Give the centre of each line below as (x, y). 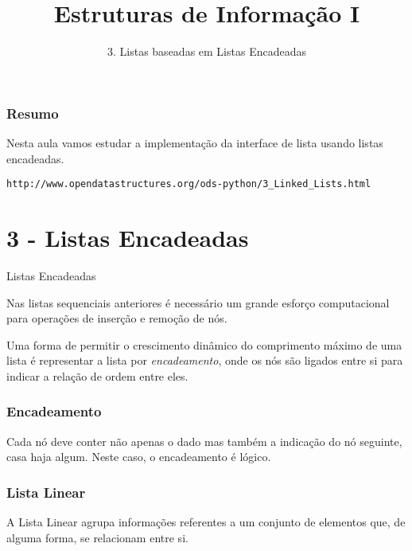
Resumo (33, 113)
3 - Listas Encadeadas (128, 238)
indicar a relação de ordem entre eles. (97, 375)
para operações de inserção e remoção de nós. (117, 318)
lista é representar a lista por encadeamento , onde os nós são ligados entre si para (205, 360)
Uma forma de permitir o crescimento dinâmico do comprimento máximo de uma (204, 344)
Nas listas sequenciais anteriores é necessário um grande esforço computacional (198, 302)
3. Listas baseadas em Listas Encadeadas (207, 51)
